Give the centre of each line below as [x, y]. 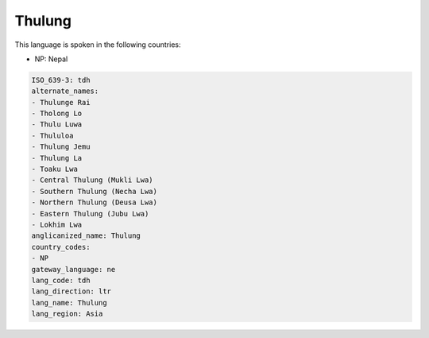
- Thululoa [52, 136]
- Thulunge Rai [61, 102]
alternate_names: [65, 91]
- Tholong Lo [57, 114]
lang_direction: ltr [71, 291]
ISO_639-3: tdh [61, 80]
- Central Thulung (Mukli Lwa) [93, 180]
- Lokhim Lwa [57, 225]
